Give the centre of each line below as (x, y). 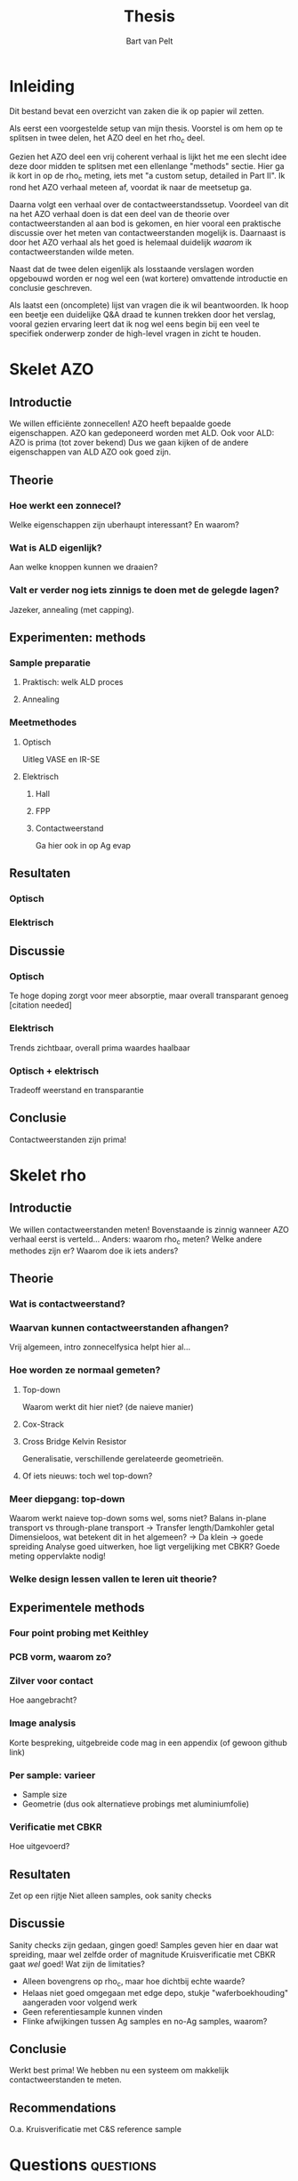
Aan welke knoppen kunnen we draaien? (84, 567)
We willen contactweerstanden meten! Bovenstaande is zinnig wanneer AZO (149, 1229)
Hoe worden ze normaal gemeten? (85, 1370)
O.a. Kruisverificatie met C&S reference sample (96, 2129)
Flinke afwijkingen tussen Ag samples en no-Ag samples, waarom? (145, 2021)
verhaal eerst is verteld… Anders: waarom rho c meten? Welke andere (136, 1240)
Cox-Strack (43, 1424)
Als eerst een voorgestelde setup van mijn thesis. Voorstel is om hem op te (146, 128)
